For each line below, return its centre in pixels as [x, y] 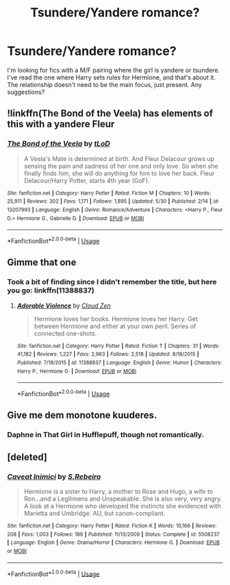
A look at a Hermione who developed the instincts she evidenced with [122, 506]
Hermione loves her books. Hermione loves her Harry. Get [116, 319]
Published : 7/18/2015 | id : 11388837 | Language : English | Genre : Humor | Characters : [119, 362]
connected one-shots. [65, 333]
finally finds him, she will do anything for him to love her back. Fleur [119, 173]
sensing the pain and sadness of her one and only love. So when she [121, 166]
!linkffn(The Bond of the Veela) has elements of [110, 113]
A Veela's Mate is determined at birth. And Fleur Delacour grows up [119, 158]
